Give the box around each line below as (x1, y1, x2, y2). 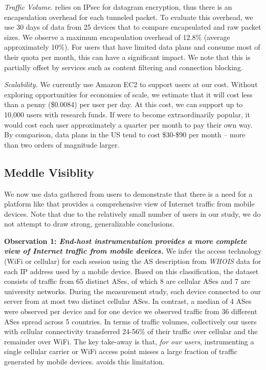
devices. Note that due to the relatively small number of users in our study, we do (4, 208, 261, 219)
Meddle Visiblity (4, 164, 95, 180)
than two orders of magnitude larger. (4, 139, 120, 150)
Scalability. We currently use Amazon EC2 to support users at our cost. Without (4, 79, 258, 90)
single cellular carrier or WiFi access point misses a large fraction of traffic (4, 346, 237, 357)
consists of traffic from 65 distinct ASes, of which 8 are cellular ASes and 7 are (4, 276, 251, 286)
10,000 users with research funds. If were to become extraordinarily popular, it (4, 109, 250, 119)
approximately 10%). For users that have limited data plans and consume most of (4, 42, 260, 52)
